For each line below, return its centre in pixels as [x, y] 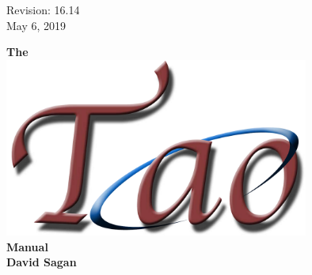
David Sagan [42, 262]
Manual [27, 246]
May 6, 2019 [36, 25]
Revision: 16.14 [43, 9]
